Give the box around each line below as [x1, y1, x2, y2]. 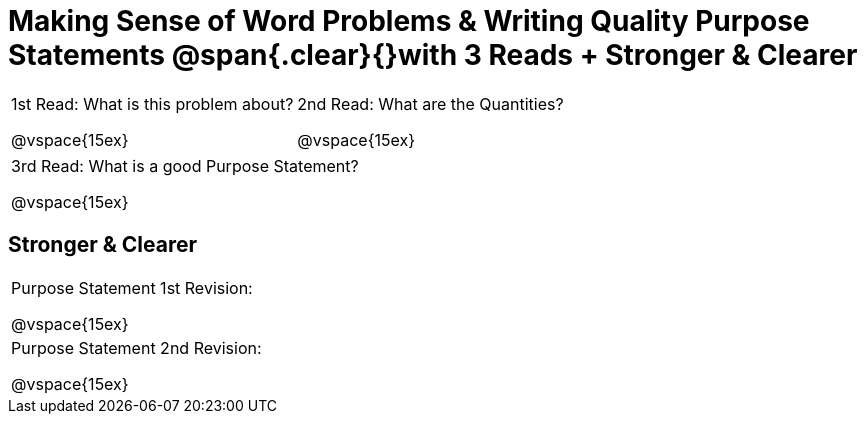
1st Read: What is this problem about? [11, 93, 294, 114]
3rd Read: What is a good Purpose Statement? [11, 155, 359, 176]
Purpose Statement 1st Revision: [11, 277, 253, 298]
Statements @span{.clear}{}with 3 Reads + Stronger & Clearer [8, 38, 858, 72]
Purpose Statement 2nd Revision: [11, 337, 262, 358]
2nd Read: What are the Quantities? [297, 93, 564, 114]
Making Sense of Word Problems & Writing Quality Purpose [8, 4, 810, 38]
